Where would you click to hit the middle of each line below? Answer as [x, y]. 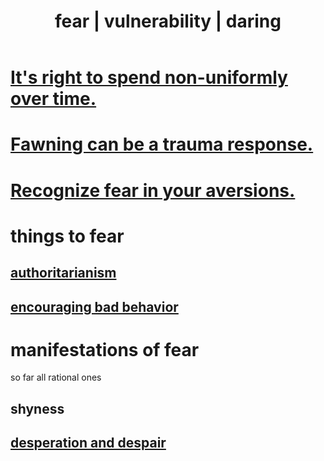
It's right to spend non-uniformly [149, 77]
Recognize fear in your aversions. [153, 190]
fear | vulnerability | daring [168, 21]
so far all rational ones [56, 377]
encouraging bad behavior [94, 306]
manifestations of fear [105, 349]
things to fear [67, 236]
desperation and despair [88, 443]
